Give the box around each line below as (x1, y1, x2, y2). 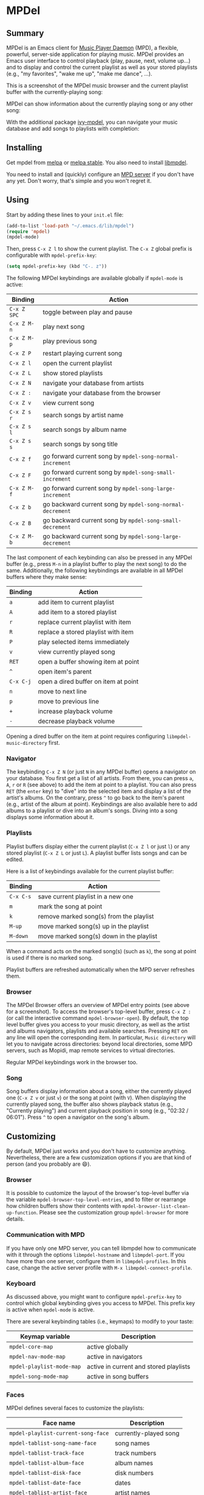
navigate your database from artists (42, 379, 144, 387)
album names (114, 1459, 154, 1468)
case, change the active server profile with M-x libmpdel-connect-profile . (6, 1264, 192, 1271)
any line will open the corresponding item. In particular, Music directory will (6, 1034, 196, 1041)
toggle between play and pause (42, 308, 132, 317)
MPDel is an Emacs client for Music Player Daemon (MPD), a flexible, (6, 44, 178, 51)
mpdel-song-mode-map (9, 1373, 69, 1380)
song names (114, 1439, 150, 1447)
